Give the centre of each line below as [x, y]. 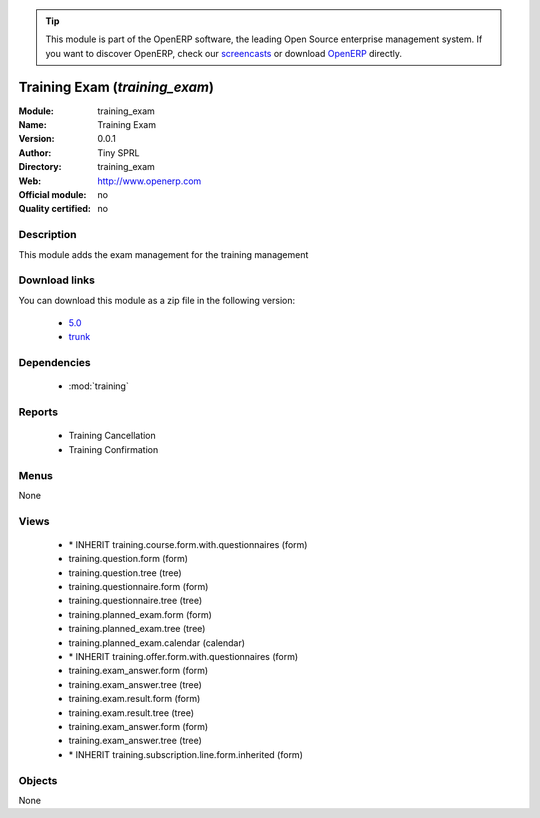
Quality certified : [55, 209]
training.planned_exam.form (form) [140, 614]
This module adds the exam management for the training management [163, 254]
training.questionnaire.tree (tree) [135, 601]
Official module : [52, 195]
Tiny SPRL [118, 152]
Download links [56, 280]
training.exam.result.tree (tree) [131, 712]
